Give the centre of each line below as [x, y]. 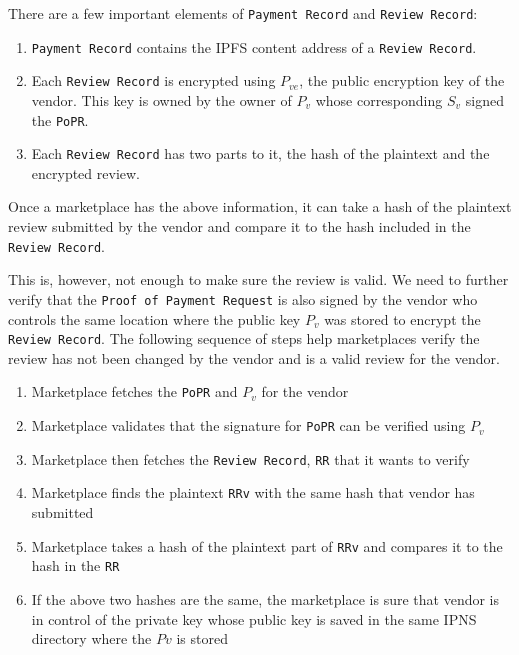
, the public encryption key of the [402, 80]
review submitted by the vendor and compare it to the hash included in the [239, 226]
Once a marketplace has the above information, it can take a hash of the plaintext [260, 206]
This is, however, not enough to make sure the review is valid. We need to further [258, 279]
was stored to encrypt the [402, 318]
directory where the [91, 638]
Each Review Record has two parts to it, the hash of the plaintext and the [260, 153]
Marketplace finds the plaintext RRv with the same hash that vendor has [253, 492]
